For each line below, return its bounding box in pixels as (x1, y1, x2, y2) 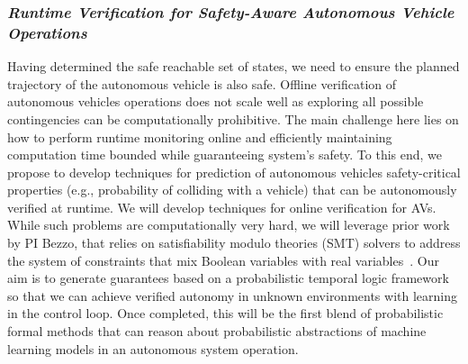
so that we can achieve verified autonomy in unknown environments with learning (7, 286, 457, 305)
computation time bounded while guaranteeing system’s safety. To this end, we (7, 145, 443, 164)
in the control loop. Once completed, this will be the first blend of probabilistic (7, 304, 444, 323)
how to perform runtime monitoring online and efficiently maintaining (7, 127, 392, 146)
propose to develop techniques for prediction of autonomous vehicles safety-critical (7, 162, 461, 181)
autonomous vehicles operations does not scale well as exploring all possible (7, 92, 424, 111)
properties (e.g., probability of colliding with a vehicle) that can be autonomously (7, 180, 457, 199)
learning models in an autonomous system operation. (7, 339, 299, 358)
